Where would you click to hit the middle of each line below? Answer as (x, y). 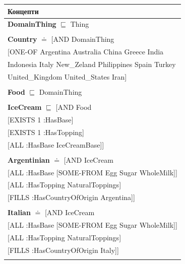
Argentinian (29, 159)
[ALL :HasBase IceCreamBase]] (56, 144)
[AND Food (74, 107)
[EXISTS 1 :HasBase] (41, 119)
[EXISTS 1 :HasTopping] (46, 132)
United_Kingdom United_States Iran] (67, 76)
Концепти (23, 11)
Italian (19, 212)
